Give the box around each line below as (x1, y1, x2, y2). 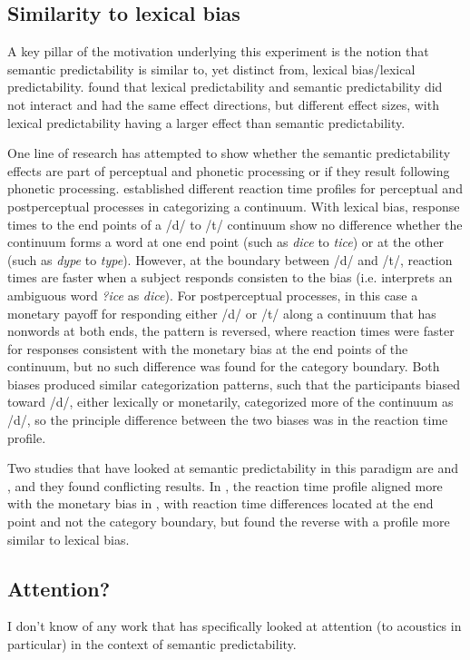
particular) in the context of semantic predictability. (7, 635, 297, 654)
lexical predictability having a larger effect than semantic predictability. (7, 113, 406, 132)
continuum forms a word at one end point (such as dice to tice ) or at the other (7, 232, 445, 251)
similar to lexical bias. (7, 529, 130, 548)
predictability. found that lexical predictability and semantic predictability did (7, 77, 443, 96)
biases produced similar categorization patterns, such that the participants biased (7, 374, 460, 393)
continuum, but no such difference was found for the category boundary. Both (7, 357, 440, 376)
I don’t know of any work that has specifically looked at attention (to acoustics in (7, 616, 462, 635)
